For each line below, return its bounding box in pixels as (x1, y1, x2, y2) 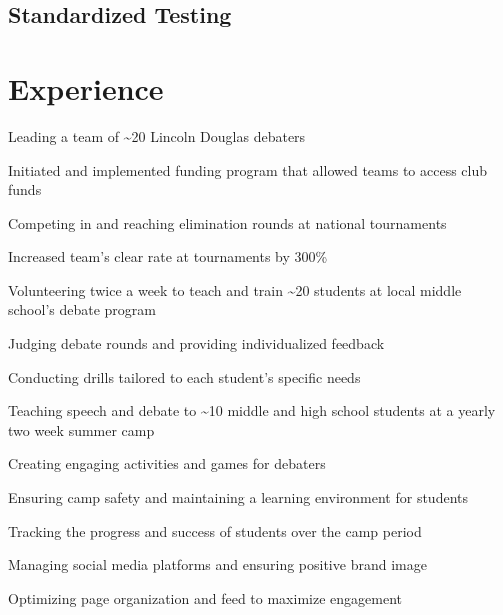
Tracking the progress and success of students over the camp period (8, 520, 422, 541)
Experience (8, 67, 164, 108)
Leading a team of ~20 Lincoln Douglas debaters (8, 125, 306, 146)
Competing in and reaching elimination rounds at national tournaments (8, 212, 447, 233)
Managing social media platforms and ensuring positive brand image (8, 554, 427, 575)
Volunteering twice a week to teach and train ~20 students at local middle (8, 279, 462, 300)
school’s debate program (8, 299, 157, 320)
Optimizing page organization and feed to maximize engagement (8, 587, 402, 608)
